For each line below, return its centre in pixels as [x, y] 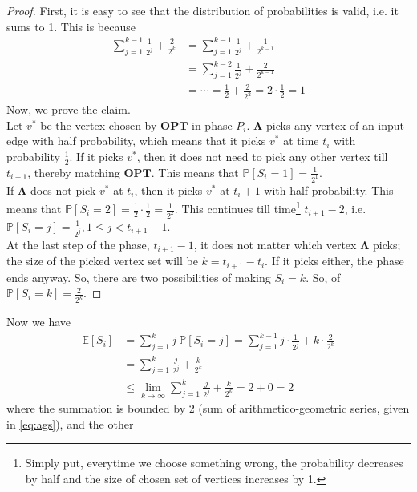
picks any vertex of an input [336, 125]
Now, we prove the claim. [69, 109]
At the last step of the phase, [78, 244]
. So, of [323, 277]
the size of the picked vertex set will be [102, 261]
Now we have [39, 322]
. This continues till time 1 [237, 207]
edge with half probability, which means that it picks [136, 141]
